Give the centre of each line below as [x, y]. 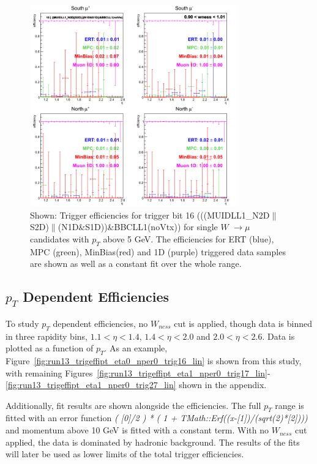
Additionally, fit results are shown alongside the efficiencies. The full [133, 405]
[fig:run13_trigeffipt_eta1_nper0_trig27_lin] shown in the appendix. [136, 385]
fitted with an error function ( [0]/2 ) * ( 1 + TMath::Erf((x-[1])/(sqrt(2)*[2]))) [157, 418]
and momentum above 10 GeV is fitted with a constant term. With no [137, 430]
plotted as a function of [50, 348]
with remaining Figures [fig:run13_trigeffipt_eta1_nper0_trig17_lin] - [138, 372]
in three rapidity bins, [47, 336]
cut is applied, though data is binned [243, 323]
